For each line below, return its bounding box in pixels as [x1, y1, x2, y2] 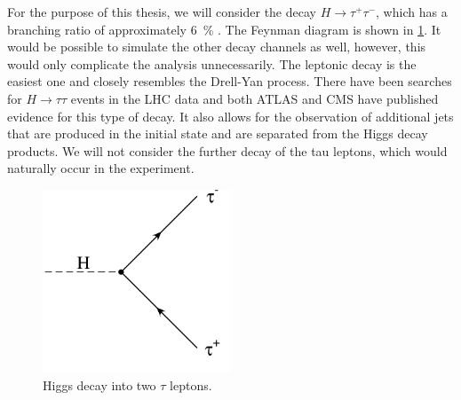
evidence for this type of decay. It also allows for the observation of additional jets [7, 106, 454, 125]
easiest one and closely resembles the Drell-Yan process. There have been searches [7, 72, 452, 90]
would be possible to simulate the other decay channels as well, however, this [7, 37, 426, 56]
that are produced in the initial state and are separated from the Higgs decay [7, 124, 428, 143]
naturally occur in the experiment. [7, 159, 195, 177]
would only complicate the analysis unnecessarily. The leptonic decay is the [7, 54, 417, 73]
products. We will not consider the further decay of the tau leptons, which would [7, 141, 448, 160]
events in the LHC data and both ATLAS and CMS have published [70, 89, 439, 107]
